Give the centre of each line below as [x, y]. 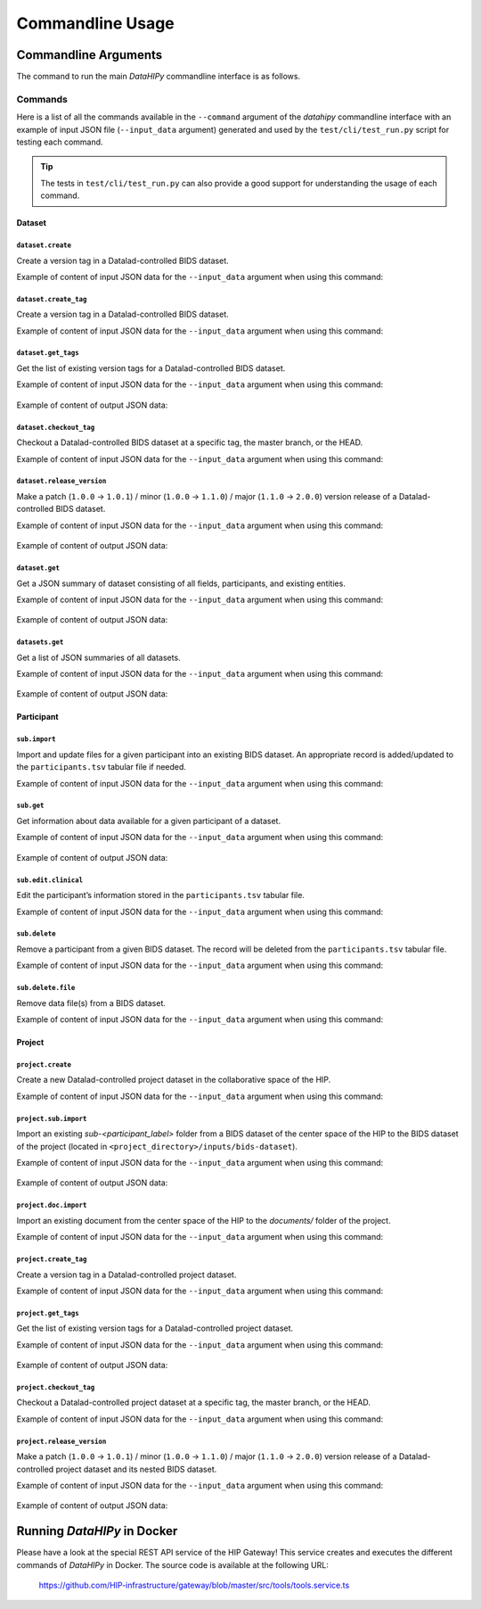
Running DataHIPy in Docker [97, 1531]
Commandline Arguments [90, 55]
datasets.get [40, 642]
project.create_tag [52, 1259]
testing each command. [60, 142]
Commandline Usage [96, 23]
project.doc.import [52, 1205]
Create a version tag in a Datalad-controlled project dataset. [126, 1275]
